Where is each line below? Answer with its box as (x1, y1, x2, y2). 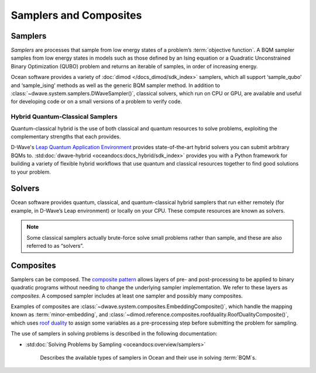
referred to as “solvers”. (26, 242, 84, 249)
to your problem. (11, 168, 51, 175)
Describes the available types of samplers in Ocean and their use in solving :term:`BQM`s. (40, 354, 257, 361)
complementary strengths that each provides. (11, 133, 121, 140)
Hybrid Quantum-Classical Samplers (11, 113, 118, 121)
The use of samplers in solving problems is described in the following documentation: (11, 330, 218, 337)
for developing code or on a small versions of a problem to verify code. (11, 98, 183, 105)
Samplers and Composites (11, 9, 142, 22)
